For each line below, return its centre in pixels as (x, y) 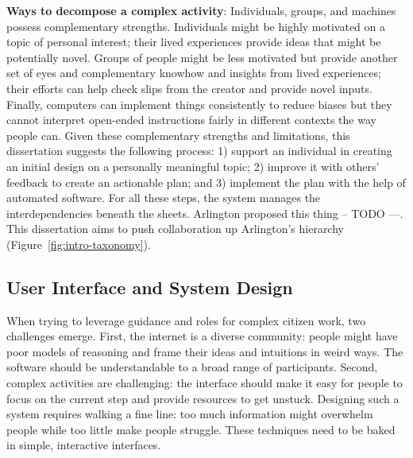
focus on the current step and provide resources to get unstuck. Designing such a (203, 398)
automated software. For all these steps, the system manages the (164, 198)
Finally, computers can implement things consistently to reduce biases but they (199, 104)
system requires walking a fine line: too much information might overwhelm (190, 414)
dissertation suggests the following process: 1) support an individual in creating (199, 151)
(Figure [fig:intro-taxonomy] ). (79, 244)
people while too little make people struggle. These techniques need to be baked (201, 429)
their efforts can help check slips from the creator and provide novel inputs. (189, 88)
